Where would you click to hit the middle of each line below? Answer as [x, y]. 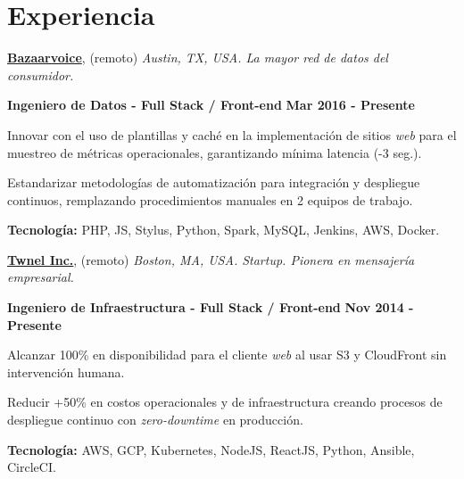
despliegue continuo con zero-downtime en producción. [155, 420]
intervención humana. [66, 372]
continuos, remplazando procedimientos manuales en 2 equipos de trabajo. [210, 199]
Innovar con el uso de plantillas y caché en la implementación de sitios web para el [232, 134]
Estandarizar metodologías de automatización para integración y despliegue [214, 182]
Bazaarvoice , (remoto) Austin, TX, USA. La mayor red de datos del [198, 58]
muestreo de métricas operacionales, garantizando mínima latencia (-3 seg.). [215, 152]
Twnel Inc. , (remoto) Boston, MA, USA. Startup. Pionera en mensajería [211, 259]
